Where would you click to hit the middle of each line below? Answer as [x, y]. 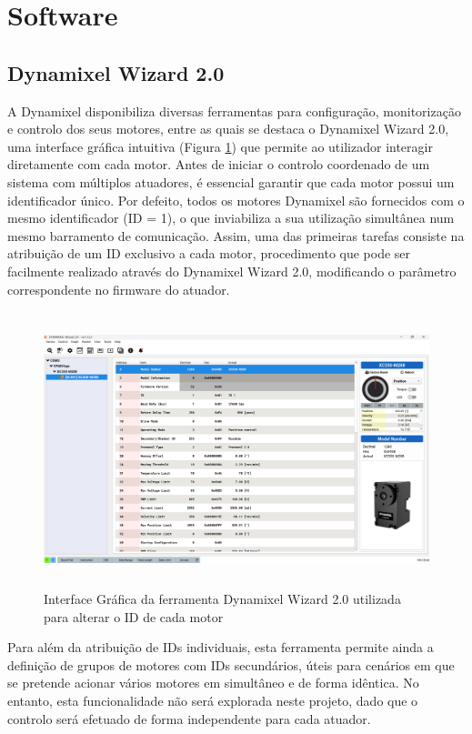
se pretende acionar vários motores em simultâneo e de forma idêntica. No [213, 683]
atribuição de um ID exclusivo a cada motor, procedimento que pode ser [209, 253]
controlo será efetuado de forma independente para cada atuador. [189, 718]
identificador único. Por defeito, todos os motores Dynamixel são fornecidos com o [236, 200]
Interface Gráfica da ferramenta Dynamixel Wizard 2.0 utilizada [222, 599]
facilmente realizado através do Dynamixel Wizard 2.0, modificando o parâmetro [232, 271]
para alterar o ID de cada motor [134, 616]
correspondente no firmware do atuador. [119, 289]
